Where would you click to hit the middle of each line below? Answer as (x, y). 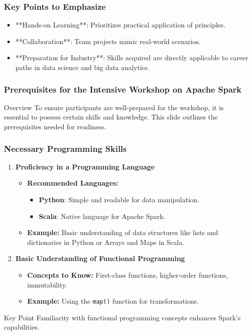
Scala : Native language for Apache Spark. (102, 216)
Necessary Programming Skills (65, 148)
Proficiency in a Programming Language (85, 166)
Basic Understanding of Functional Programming (100, 258)
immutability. (47, 284)
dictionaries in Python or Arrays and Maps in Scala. (106, 242)
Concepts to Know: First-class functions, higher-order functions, (127, 275)
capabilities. (22, 327)
